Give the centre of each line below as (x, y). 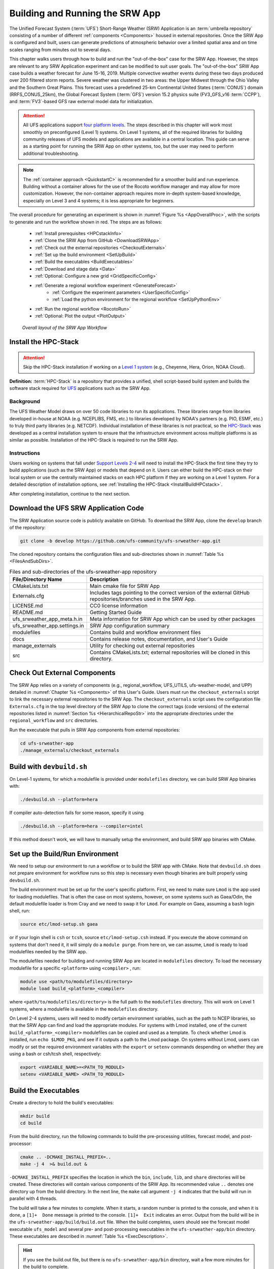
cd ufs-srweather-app (47, 743)
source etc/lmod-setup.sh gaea (59, 924)
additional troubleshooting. (51, 153)
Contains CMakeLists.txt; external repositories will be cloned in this (170, 652)
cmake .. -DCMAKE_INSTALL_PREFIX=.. (66, 1157)
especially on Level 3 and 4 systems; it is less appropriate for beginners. (99, 201)
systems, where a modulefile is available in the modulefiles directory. (84, 1009)
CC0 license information (118, 606)
